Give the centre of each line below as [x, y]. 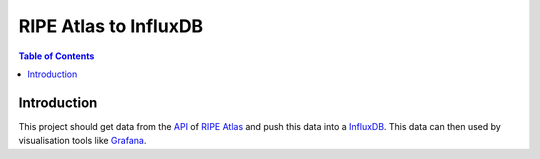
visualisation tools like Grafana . [82, 141]
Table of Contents [56, 56]
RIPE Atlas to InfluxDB [111, 26]
